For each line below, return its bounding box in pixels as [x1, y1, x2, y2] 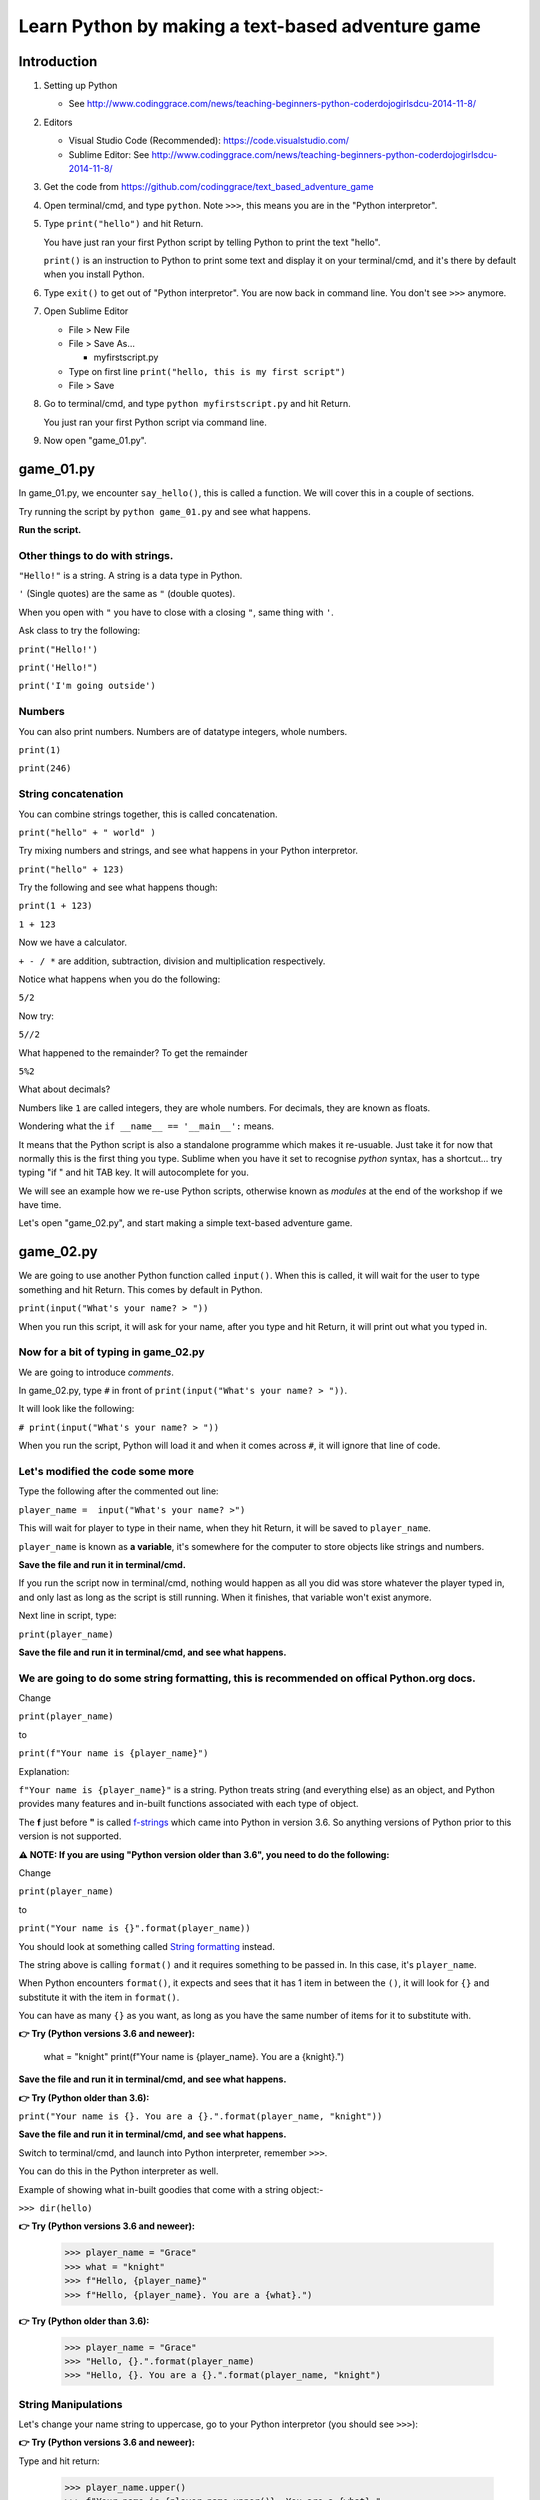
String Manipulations [18, 2397, 123, 2411]
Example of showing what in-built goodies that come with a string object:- [18, 2183, 324, 2195]
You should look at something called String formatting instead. [18, 1940, 275, 1952]
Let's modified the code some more [18, 1465, 195, 1479]
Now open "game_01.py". [43, 435, 147, 447]
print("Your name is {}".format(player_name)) [18, 1923, 251, 1934]
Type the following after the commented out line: [18, 1485, 219, 1497]
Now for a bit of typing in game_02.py [18, 1345, 205, 1359]
